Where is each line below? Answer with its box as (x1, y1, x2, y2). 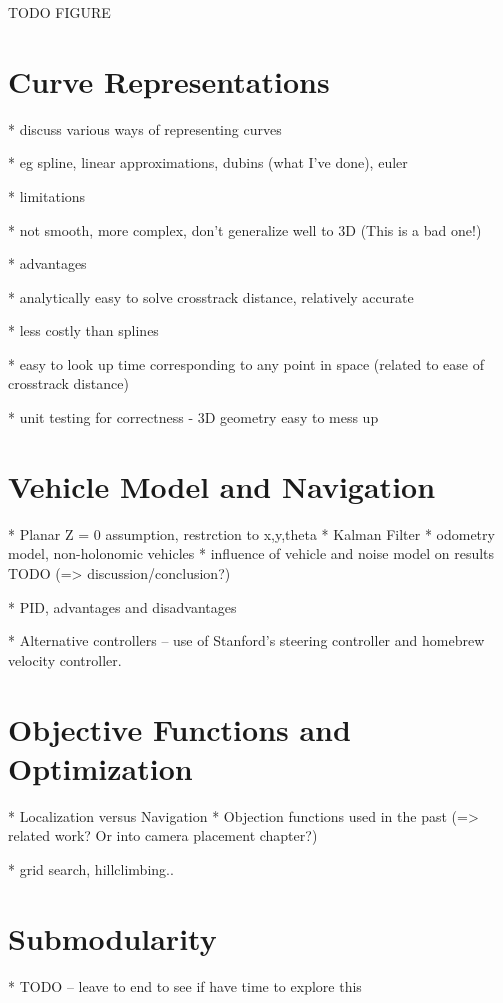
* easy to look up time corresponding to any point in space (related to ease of (8, 353, 485, 374)
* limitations (8, 185, 86, 206)
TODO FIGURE (8, 2, 111, 22)
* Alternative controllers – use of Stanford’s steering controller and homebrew (8, 630, 485, 651)
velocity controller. (8, 649, 122, 670)
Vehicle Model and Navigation (8, 465, 436, 506)
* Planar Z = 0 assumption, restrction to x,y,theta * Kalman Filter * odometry (8, 523, 495, 544)
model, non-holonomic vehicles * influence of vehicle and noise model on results (8, 543, 495, 564)
